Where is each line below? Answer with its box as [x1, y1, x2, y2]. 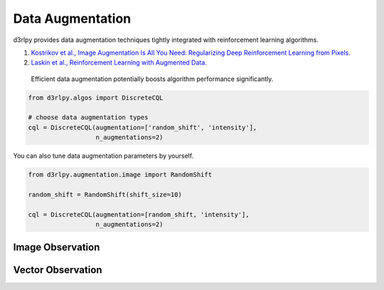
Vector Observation [13, 264, 102, 276]
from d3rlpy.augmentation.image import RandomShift [28, 171, 213, 179]
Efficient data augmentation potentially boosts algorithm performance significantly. [31, 75, 274, 83]
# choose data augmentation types [28, 114, 149, 122]
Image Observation [13, 241, 100, 253]
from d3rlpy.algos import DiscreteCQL [28, 93, 164, 102]
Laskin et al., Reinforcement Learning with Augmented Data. [31, 58, 208, 67]
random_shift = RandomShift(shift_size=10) [28, 190, 183, 199]
